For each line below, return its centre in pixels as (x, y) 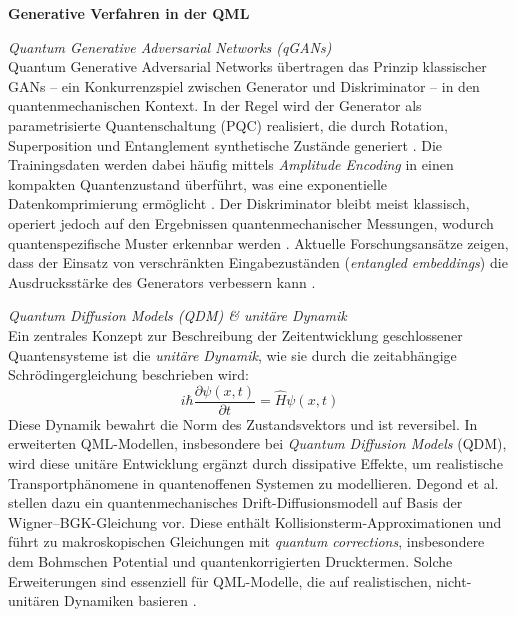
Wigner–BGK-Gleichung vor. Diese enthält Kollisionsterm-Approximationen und (255, 521)
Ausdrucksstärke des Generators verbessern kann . (162, 281)
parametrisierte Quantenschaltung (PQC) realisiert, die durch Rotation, (228, 124)
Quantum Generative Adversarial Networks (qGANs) (170, 46)
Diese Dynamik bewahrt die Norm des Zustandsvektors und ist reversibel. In (243, 423)
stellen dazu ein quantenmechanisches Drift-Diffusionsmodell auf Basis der (235, 502)
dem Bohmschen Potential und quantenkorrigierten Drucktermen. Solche (230, 560)
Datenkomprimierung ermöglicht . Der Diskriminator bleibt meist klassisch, (239, 203)
